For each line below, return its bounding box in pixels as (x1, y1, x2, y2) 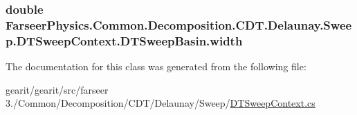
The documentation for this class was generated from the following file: (6, 59, 306, 74)
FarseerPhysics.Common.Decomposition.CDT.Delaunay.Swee (6, 16, 352, 33)
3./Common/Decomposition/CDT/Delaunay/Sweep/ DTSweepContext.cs (6, 96, 315, 110)
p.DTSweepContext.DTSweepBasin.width (6, 32, 243, 49)
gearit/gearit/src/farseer (6, 82, 109, 96)
